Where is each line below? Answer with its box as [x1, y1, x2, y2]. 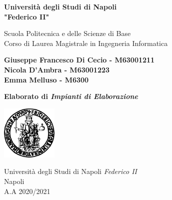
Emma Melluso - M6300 [4, 74, 89, 84]
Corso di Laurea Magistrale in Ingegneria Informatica [4, 37, 168, 48]
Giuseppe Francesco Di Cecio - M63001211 [4, 54, 155, 65]
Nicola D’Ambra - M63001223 [4, 64, 110, 74]
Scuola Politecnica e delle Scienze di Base [4, 28, 131, 38]
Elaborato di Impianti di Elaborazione [4, 91, 138, 101]
